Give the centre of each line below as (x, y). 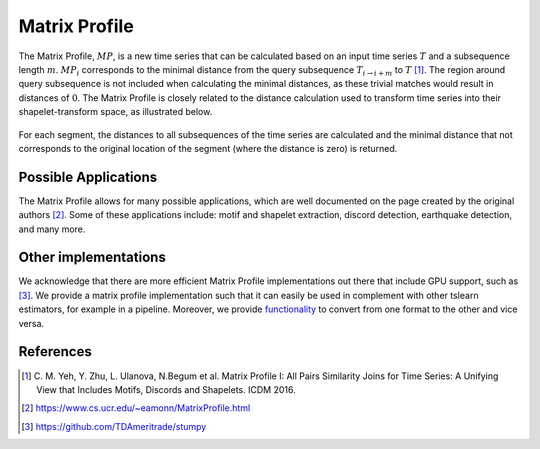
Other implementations (92, 257)
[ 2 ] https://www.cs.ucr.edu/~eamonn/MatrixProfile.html (136, 408)
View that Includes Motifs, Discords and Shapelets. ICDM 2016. (166, 389)
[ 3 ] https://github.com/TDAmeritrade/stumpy (114, 426)
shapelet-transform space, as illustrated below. (115, 112)
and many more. (52, 229)
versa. (31, 323)
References (55, 351)
